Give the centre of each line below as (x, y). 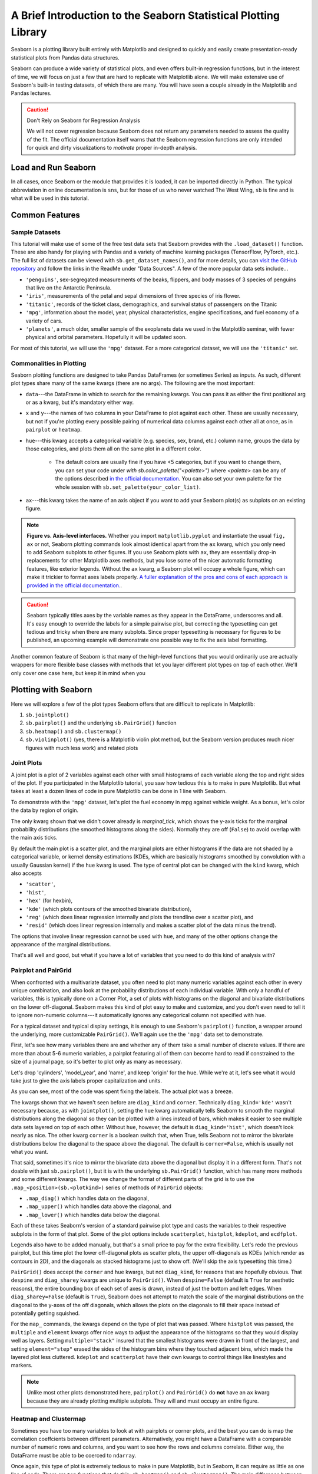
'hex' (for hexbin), (49, 901)
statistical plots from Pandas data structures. (65, 57)
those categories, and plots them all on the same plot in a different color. (113, 449)
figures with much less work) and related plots (82, 748)
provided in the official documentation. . (74, 585)
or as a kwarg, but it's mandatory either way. (80, 402)
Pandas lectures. (31, 93)
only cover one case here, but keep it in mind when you (78, 673)
